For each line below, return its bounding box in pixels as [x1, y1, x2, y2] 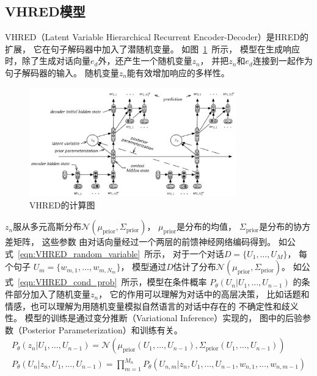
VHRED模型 [5, 2, 86, 21]
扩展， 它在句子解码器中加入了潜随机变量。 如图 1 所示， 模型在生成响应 [5, 42, 300, 55]
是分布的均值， [177, 220, 237, 233]
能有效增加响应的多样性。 [126, 66, 230, 79]
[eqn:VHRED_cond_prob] [18, 275, 117, 288]
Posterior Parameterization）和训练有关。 [21, 323, 183, 336]
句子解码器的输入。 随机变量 [5, 66, 119, 79]
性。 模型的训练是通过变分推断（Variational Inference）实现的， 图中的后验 [5, 311, 302, 324]
